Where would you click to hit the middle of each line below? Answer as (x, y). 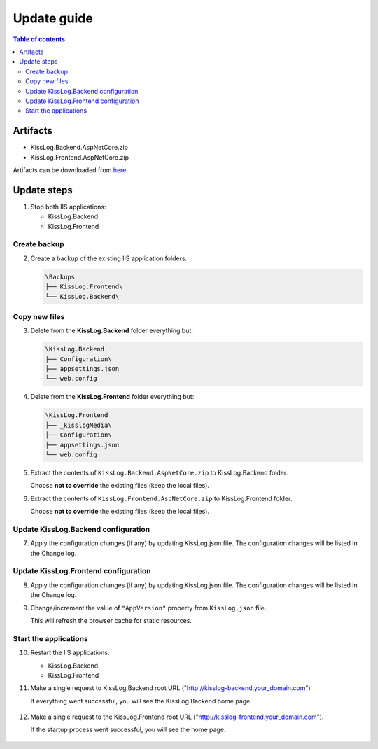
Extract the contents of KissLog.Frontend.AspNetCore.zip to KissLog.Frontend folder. (161, 498)
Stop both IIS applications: (68, 206)
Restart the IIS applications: (70, 653)
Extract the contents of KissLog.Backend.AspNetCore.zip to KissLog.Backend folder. (159, 472)
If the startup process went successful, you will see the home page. (128, 730)
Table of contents (39, 39)
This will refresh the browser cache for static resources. (111, 620)
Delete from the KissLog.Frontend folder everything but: (112, 397)
